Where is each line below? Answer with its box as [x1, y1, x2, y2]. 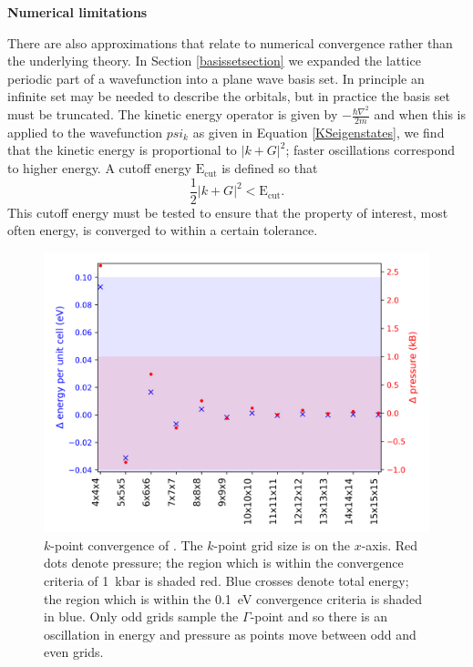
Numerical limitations [7, 3, 148, 21]
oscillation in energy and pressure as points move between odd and [44, 624, 416, 643]
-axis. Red [361, 535, 418, 554]
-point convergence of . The [50, 535, 203, 554]
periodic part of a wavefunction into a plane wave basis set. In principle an [7, 68, 425, 87]
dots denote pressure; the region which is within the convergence [44, 553, 404, 572]
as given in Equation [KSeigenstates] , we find [192, 122, 445, 141]
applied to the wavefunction [7, 122, 162, 141]
